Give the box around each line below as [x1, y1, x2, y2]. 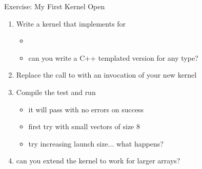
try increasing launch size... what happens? [28, 138, 164, 149]
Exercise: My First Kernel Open [4, 1, 105, 11]
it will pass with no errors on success [28, 104, 144, 114]
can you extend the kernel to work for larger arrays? [16, 155, 180, 166]
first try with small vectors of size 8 [28, 121, 140, 132]
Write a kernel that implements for [16, 18, 126, 29]
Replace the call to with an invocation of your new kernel [16, 69, 197, 80]
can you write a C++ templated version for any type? [28, 52, 198, 63]
